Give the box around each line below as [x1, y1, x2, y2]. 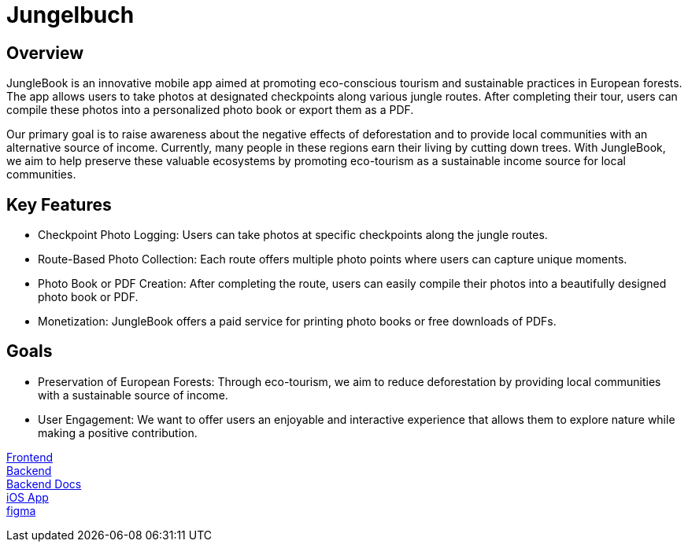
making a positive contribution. [38, 425, 198, 440]
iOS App [6, 490, 49, 504]
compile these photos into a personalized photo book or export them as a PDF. [6, 103, 414, 117]
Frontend [6, 450, 54, 464]
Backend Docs [6, 476, 82, 491]
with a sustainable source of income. [38, 388, 228, 402]
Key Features [6, 194, 112, 215]
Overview [6, 42, 84, 63]
